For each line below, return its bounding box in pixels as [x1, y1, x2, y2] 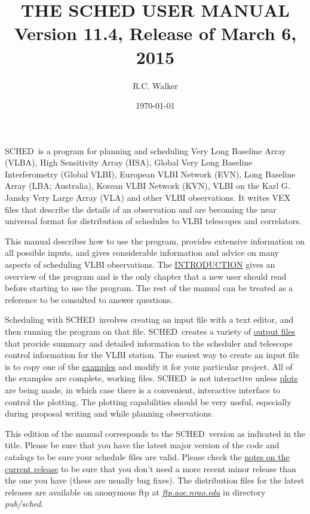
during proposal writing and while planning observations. [5, 407, 214, 420]
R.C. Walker [133, 79, 178, 91]
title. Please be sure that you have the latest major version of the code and [5, 439, 280, 451]
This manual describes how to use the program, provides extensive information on [5, 234, 305, 247]
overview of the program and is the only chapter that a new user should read [5, 270, 287, 282]
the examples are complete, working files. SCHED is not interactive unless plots [5, 372, 298, 384]
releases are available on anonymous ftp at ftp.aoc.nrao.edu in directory [5, 485, 266, 498]
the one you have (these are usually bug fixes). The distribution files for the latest [5, 474, 305, 487]
